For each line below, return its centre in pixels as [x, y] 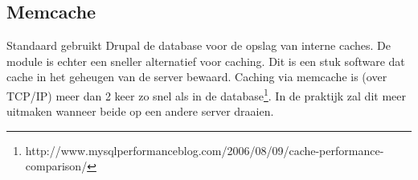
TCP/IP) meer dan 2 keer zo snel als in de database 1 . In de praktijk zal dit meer [206, 94]
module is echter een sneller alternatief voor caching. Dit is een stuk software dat [206, 61]
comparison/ [56, 166]
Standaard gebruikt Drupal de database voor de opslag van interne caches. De [199, 45]
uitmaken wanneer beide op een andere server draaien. [140, 111]
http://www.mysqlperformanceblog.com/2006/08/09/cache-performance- [205, 150]
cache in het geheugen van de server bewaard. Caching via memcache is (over [197, 77]
